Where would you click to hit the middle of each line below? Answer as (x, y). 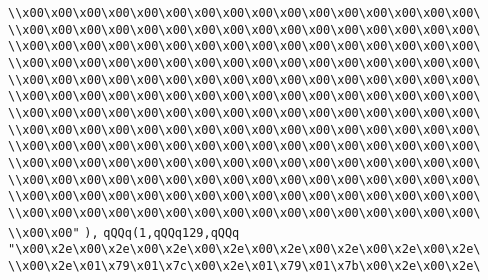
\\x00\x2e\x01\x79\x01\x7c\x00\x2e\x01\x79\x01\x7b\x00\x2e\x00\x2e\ (244, 265)
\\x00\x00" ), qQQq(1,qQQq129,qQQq (124, 232)
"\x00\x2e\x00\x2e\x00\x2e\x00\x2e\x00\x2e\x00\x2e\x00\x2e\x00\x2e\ (244, 249)
